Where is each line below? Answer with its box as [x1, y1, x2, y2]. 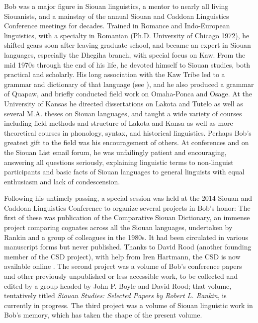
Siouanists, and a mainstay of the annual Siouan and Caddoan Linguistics [4, 10, 229, 21]
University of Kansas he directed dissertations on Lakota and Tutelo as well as [4, 98, 243, 108]
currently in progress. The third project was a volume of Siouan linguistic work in [4, 300, 253, 310]
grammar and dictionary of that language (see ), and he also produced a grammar [4, 79, 254, 89]
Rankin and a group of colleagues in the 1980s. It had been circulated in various [4, 232, 248, 242]
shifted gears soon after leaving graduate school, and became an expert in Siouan [4, 40, 251, 50]
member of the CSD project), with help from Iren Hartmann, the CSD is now [4, 251, 241, 261]
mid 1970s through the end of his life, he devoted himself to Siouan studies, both [4, 59, 251, 70]
